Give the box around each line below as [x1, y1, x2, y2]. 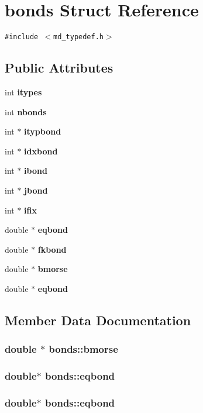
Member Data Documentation [5, 311, 191, 329]
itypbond [24, 125, 61, 137]
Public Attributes [5, 58, 113, 77]
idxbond [24, 144, 58, 157]
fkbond [37, 243, 67, 255]
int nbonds [5, 105, 47, 118]
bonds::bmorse [49, 342, 118, 356]
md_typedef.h [53, 33, 104, 42]
